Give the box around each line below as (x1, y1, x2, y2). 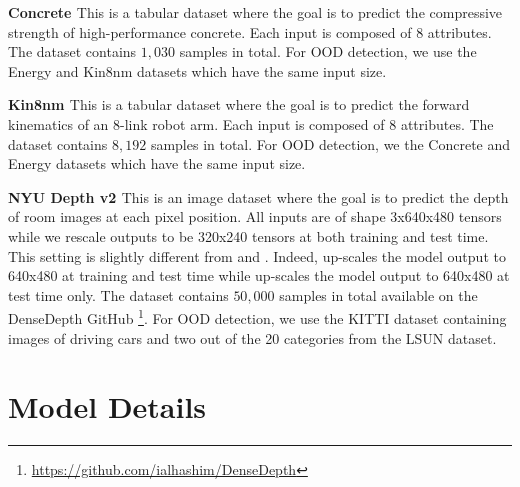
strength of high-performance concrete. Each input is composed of (8, 21, 412, 42)
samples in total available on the (279, 284, 478, 305)
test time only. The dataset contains (8, 284, 229, 305)
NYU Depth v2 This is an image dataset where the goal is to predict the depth (8, 186, 509, 207)
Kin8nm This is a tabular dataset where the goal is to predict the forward (8, 94, 470, 115)
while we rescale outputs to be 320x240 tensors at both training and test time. (8, 225, 489, 246)
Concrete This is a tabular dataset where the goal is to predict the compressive (8, 2, 503, 22)
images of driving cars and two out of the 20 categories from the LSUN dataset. (8, 327, 497, 348)
